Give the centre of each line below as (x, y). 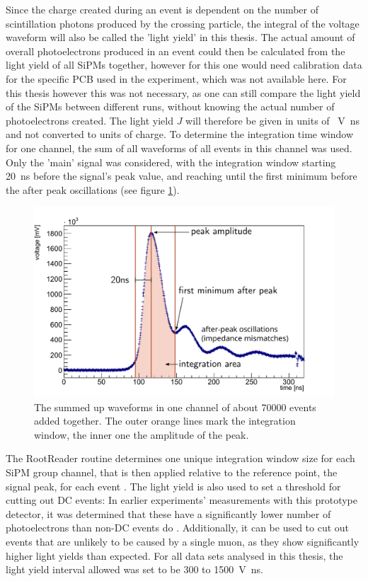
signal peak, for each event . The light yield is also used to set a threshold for (173, 486)
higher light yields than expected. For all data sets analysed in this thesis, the (174, 555)
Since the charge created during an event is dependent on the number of (162, 9)
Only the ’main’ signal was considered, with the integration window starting (171, 162)
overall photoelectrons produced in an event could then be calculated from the (176, 51)
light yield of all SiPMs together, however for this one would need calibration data (184, 65)
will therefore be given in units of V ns (273, 120)
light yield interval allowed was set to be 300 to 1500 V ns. (134, 569)
